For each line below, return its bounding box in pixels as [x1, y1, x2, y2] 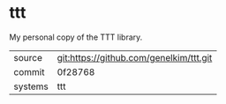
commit [13, 65, 45, 78]
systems [13, 80, 49, 93]
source [13, 51, 42, 63]
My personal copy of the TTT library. [9, 32, 143, 42]
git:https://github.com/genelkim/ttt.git [56, 51, 213, 63]
